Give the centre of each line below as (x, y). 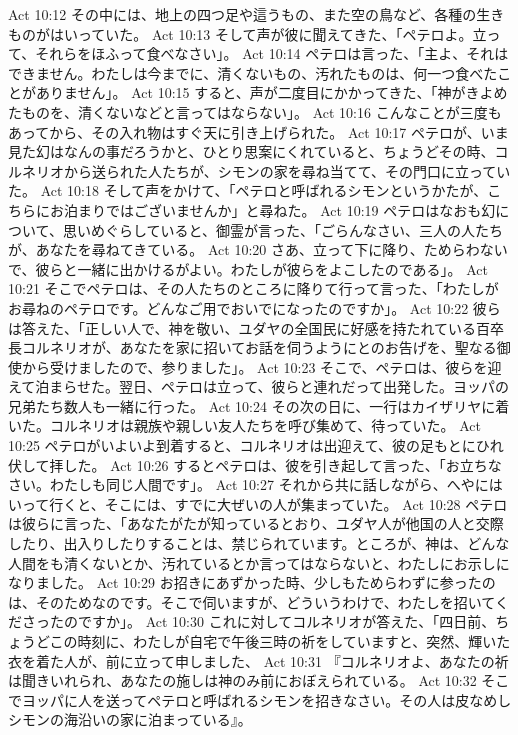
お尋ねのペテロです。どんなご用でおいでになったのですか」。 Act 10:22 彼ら (254, 307)
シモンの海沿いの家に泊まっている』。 (130, 719)
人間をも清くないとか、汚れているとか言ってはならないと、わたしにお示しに (259, 562)
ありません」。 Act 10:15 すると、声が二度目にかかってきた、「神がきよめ (271, 92)
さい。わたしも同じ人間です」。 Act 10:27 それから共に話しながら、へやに (248, 484)
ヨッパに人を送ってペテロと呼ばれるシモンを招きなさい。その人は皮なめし (266, 699)
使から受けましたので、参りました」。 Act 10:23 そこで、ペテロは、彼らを (248, 366)
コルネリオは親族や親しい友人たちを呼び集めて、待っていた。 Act (265, 425)
